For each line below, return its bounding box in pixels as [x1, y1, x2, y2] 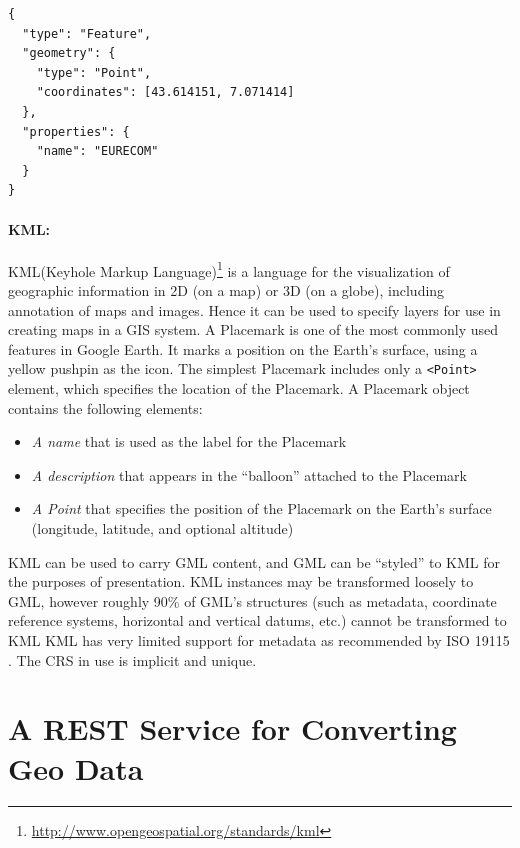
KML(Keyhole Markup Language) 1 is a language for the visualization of [8, 257, 450, 281]
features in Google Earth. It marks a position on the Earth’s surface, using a [8, 338, 478, 359]
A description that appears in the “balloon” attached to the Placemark [31, 464, 467, 485]
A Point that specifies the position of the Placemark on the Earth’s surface [31, 498, 492, 519]
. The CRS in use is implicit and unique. [8, 649, 257, 670]
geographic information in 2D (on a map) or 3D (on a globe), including [8, 279, 445, 300]
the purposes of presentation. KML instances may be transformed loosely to [8, 571, 474, 592]
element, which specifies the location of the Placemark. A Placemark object [8, 378, 470, 399]
